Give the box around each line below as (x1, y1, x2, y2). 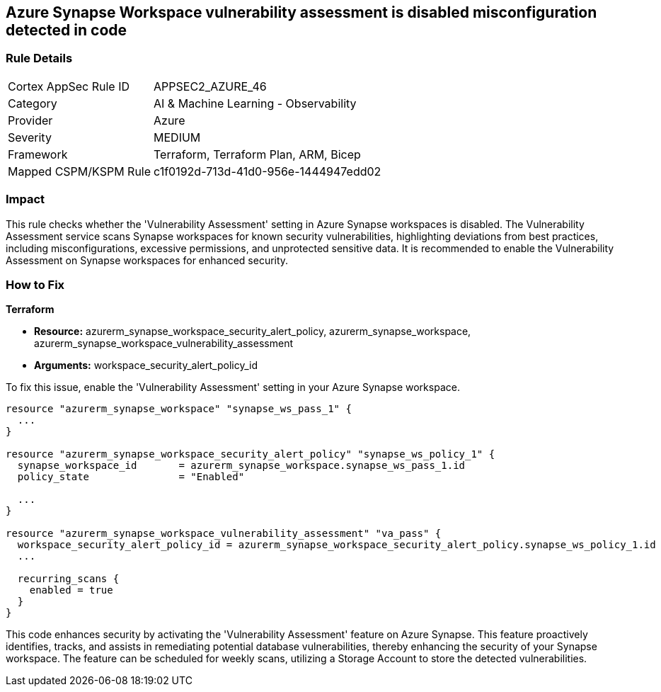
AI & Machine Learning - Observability (154, 96, 357, 110)
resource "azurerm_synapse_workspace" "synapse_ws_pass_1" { (6, 403, 352, 415)
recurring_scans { (17, 573, 120, 585)
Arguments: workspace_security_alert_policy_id (34, 359, 258, 372)
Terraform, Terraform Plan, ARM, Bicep (154, 147, 361, 161)
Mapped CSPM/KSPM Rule (8, 164, 151, 178)
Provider (8, 113, 53, 127)
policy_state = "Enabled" (17, 471, 245, 483)
